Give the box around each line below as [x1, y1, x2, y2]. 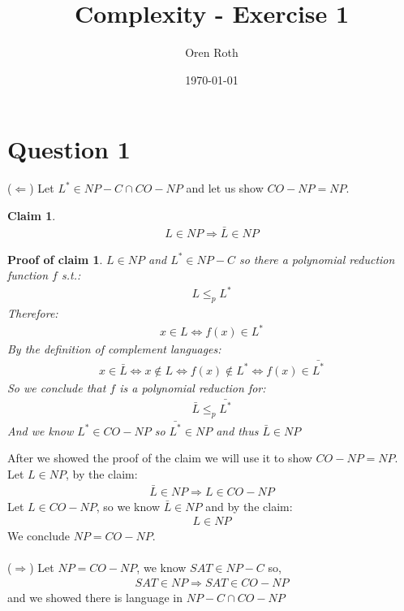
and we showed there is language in [7, 589, 183, 605]
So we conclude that [7, 379, 106, 396]
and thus [216, 422, 259, 439]
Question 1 [7, 132, 131, 166]
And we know [7, 422, 74, 439]
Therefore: [7, 305, 58, 322]
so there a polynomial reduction [239, 250, 395, 267]
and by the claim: [205, 497, 293, 514]
